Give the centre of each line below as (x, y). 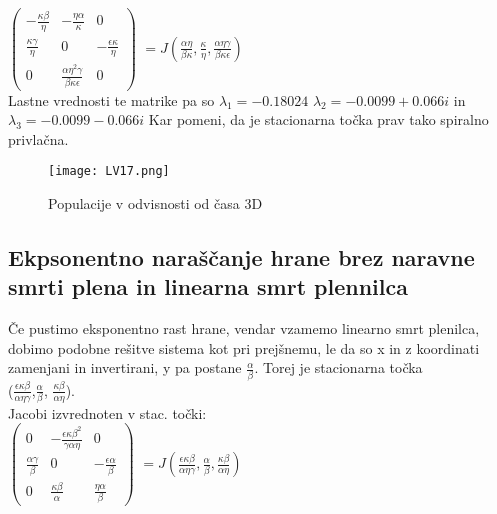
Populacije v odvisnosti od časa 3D (155, 203)
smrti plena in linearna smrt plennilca (208, 286)
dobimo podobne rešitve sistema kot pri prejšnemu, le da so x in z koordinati (244, 347)
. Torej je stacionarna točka (338, 367)
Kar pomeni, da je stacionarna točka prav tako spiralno (318, 119)
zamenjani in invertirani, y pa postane (125, 367)
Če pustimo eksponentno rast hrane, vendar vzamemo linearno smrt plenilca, (244, 328)
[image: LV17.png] (109, 171)
